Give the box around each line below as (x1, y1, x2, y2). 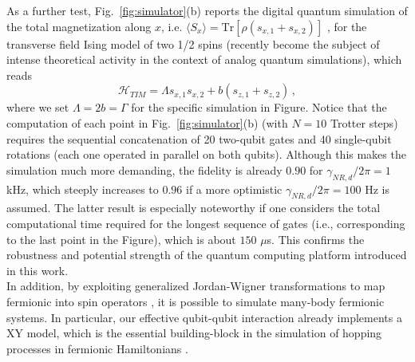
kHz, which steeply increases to (6, 180, 159, 197)
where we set (6, 99, 69, 116)
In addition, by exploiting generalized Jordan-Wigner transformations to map (6, 277, 385, 294)
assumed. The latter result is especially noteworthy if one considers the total (6, 199, 381, 216)
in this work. (6, 262, 69, 278)
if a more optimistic (186, 180, 283, 197)
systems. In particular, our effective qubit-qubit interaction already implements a (6, 309, 402, 325)
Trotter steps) (330, 114, 398, 131)
